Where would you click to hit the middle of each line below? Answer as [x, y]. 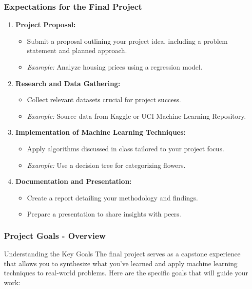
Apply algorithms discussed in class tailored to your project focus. [126, 148]
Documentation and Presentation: [73, 181]
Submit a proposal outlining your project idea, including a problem [127, 41]
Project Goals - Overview [55, 235]
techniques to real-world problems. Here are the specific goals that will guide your [126, 273]
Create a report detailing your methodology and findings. [113, 197]
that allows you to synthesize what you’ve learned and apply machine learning [121, 263]
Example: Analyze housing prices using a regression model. [115, 67]
